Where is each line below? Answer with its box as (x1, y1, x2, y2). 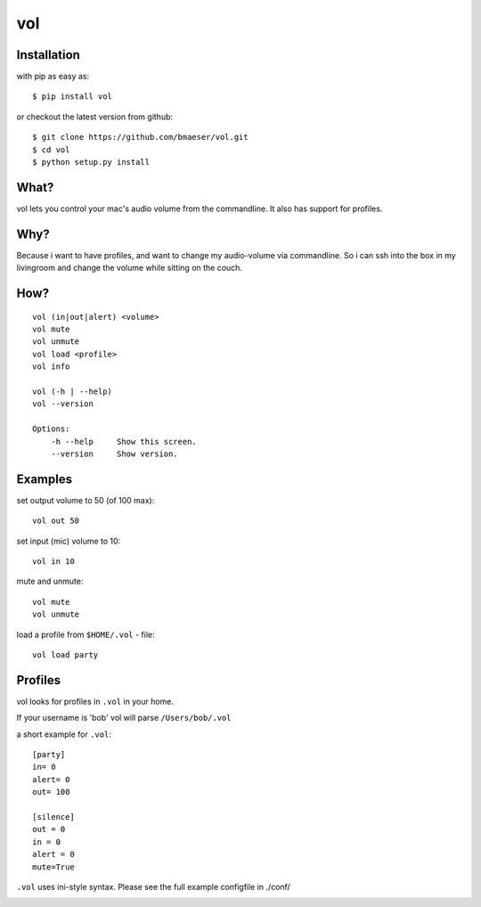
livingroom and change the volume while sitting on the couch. (16, 263, 242, 274)
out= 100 (32, 787, 70, 797)
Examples (16, 471, 73, 486)
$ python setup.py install (32, 157, 151, 168)
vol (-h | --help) (32, 386, 113, 396)
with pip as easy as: (16, 71, 89, 82)
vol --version (32, 399, 94, 409)
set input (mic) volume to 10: (16, 535, 121, 546)
